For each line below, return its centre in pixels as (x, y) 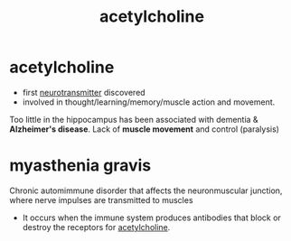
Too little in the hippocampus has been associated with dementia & (134, 119)
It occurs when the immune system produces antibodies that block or (152, 218)
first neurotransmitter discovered (84, 92)
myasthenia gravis (80, 166)
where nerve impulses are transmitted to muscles (101, 199)
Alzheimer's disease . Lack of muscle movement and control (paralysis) (145, 129)
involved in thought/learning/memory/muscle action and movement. (149, 102)
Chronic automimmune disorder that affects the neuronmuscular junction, (146, 190)
